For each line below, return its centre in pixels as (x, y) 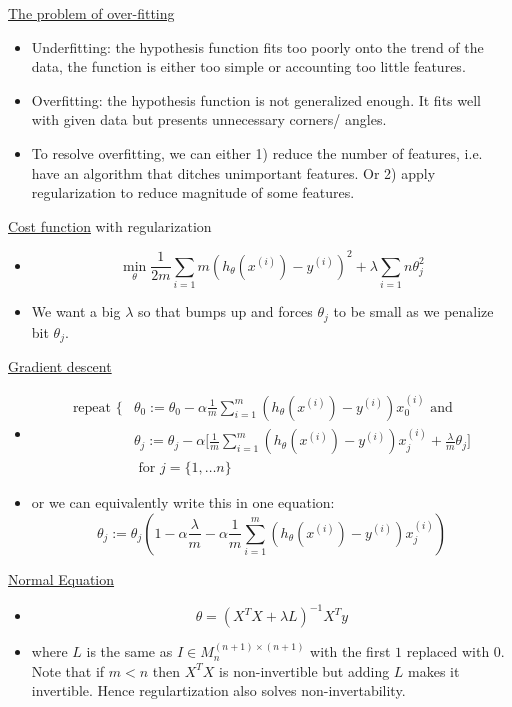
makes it (434, 670)
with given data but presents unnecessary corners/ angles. (209, 119)
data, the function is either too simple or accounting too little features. (248, 66)
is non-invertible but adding (304, 670)
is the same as (129, 651)
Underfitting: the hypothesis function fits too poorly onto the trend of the (257, 46)
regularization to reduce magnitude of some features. (193, 192)
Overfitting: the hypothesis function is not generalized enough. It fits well (256, 99)
